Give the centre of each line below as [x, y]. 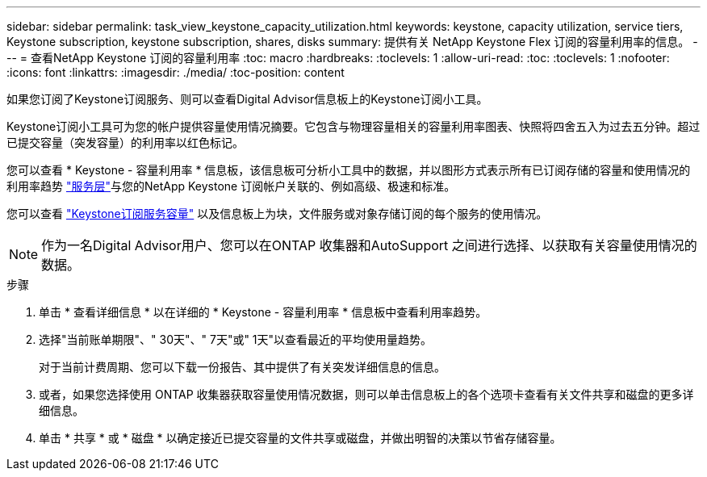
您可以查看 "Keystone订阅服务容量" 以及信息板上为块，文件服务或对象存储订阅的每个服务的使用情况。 [277, 213]
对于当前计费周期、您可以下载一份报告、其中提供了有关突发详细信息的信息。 [242, 367]
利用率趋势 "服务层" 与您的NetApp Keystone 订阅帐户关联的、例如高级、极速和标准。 [231, 186]
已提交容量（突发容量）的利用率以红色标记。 [125, 142]
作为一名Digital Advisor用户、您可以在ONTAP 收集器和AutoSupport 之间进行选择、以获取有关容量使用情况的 [369, 245]
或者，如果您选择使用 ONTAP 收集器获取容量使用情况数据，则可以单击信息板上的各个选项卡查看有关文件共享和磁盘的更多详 [366, 394]
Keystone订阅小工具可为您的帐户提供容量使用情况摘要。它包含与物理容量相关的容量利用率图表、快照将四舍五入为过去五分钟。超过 [353, 126]
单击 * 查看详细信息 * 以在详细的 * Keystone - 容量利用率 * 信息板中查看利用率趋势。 [263, 312]
